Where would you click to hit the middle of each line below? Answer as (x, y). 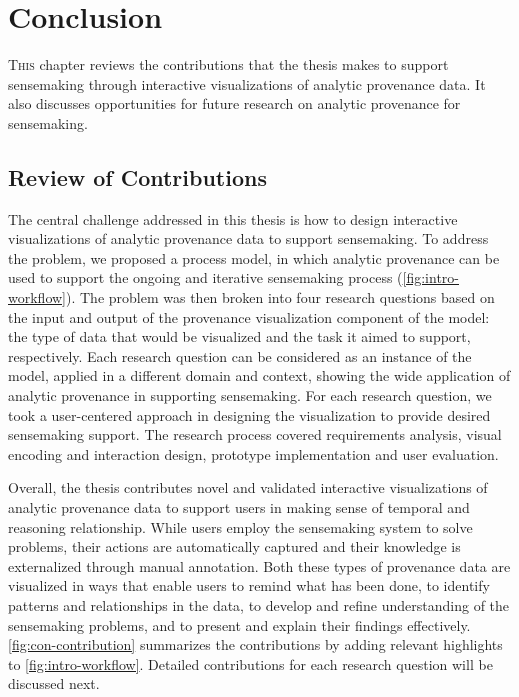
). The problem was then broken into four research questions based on (280, 297)
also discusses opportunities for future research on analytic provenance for (234, 103)
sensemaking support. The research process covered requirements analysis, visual (255, 434)
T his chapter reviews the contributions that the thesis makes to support (228, 64)
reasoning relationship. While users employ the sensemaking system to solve (240, 526)
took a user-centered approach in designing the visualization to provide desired (249, 414)
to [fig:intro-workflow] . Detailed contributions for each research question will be (250, 663)
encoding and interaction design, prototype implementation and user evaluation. (253, 453)
